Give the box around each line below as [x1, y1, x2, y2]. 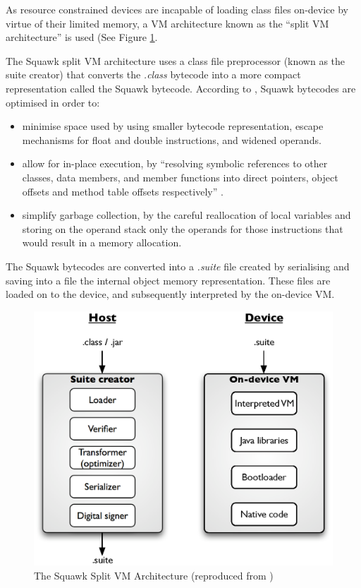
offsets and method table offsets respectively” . [22, 184, 224, 198]
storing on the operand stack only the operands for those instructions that [22, 221, 343, 236]
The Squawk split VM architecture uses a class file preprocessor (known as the [6, 53, 345, 68]
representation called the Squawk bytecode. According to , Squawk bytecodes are [6, 80, 356, 95]
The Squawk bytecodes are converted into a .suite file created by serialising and [6, 258, 350, 273]
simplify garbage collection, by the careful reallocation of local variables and [22, 208, 351, 222]
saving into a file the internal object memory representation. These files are [6, 272, 331, 287]
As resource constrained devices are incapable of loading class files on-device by [6, 2, 348, 16]
